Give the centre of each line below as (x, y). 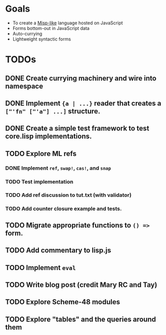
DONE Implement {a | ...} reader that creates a (83, 103)
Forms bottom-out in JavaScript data (51, 28)
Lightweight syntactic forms (42, 39)
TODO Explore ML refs (41, 153)
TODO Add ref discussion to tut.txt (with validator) (68, 195)
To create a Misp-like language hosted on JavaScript (68, 23)
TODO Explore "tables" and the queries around (80, 319)
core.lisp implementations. (49, 137)
